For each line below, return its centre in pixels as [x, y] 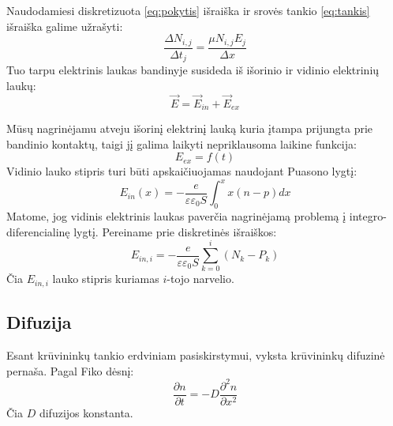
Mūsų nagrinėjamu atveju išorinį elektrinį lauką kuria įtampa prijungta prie [190, 128]
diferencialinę [38, 231]
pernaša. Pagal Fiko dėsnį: [70, 370]
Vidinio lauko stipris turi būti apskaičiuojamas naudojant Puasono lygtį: [182, 171]
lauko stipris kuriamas [106, 279]
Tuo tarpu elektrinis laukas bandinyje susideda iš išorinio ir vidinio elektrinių [193, 70]
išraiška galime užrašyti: [65, 26]
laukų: [21, 85]
